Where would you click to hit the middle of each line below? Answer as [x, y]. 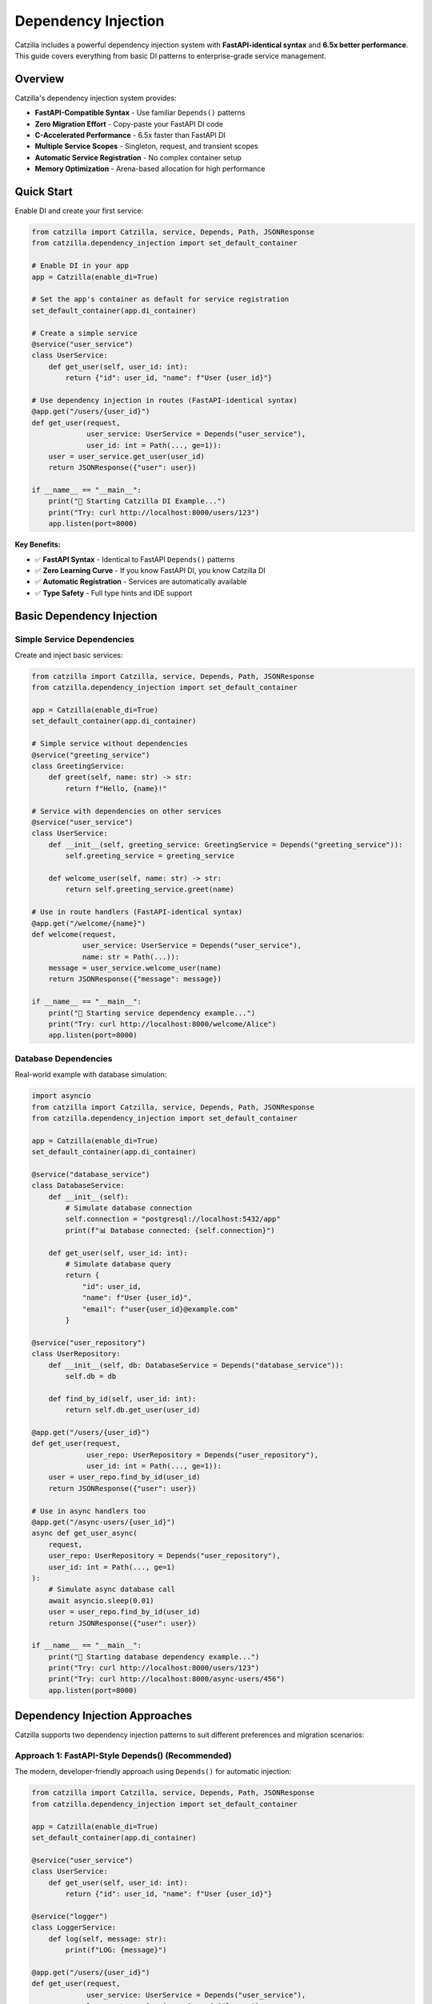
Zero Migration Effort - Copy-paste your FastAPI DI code [129, 123]
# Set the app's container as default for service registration [160, 299]
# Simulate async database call [112, 1590]
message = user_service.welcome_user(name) [135, 968]
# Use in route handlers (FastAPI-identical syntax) [137, 912]
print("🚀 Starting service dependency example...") [152, 1013]
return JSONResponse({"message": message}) [135, 979]
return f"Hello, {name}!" [116, 788]
